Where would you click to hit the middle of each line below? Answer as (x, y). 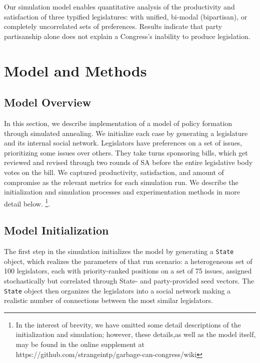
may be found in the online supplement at (80, 344)
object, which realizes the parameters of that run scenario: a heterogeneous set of (128, 261)
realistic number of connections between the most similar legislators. (108, 300)
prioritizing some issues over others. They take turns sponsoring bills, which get (126, 152)
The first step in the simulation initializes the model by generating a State (119, 251)
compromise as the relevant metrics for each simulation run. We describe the (121, 182)
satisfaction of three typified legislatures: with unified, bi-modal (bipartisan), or (126, 16)
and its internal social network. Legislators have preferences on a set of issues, (123, 143)
